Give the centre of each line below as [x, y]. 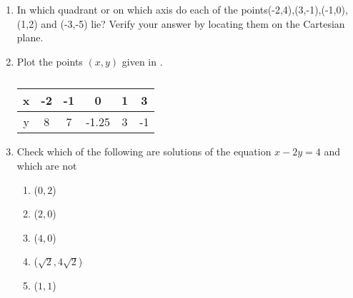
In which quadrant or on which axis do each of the [127, 9]
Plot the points [50, 61]
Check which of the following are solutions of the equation [144, 151]
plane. [30, 37]
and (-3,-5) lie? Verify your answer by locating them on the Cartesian [193, 23]
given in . [142, 61]
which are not [47, 165]
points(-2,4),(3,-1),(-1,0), [294, 9]
